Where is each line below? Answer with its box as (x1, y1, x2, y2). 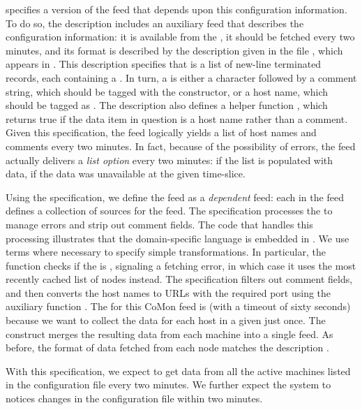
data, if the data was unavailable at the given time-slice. (6, 166, 246, 181)
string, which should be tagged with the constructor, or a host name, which (6, 84, 329, 98)
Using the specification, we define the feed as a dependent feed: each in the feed (6, 189, 344, 204)
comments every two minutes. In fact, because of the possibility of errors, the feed (6, 138, 356, 153)
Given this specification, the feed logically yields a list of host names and (6, 125, 317, 140)
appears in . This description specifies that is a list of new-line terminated (6, 57, 322, 71)
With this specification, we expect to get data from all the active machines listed (6, 363, 351, 378)
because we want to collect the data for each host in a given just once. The (6, 313, 326, 328)
